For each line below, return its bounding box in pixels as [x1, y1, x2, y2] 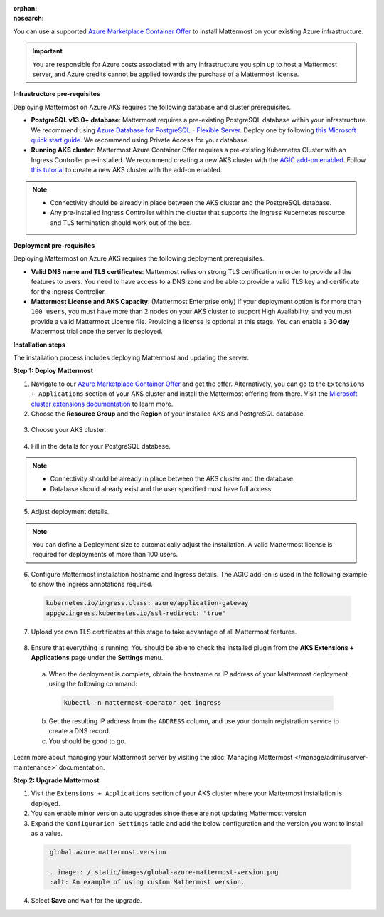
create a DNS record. [48, 727, 111, 735]
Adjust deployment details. [31, 508, 110, 516]
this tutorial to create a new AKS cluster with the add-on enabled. [31, 166, 223, 174]
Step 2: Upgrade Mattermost [13, 776, 100, 785]
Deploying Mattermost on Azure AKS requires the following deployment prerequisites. [13, 254, 265, 263]
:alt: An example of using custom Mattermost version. [50, 878, 245, 886]
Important [32, 47, 63, 56]
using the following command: [48, 680, 138, 688]
